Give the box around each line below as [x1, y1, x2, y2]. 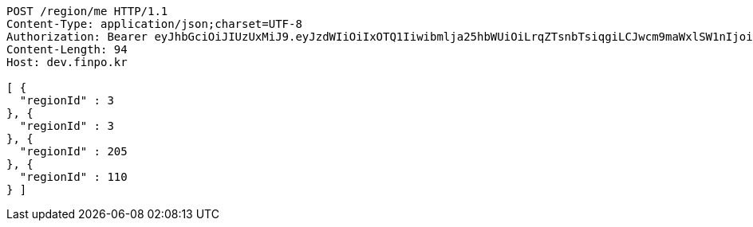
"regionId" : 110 [19, 170, 128, 183]
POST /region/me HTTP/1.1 [6, 5, 168, 18]
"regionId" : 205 [19, 145, 128, 158]
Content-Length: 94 [6, 43, 128, 56]
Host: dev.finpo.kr [6, 56, 128, 68]
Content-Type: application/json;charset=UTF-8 [6, 18, 302, 30]
